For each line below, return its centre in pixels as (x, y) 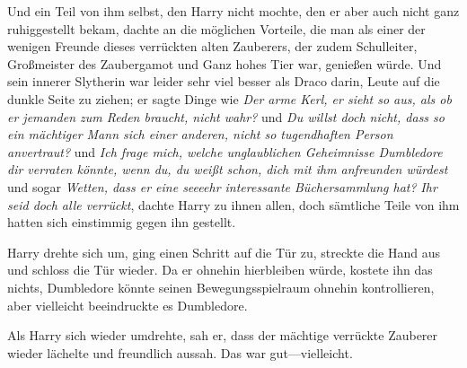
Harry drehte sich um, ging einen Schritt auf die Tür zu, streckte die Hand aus (224, 252)
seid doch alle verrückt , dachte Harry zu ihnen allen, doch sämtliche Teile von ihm (233, 204)
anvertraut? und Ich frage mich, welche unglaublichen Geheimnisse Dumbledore (225, 151)
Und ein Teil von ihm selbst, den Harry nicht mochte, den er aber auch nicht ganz (233, 11)
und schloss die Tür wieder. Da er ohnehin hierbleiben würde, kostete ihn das (220, 270)
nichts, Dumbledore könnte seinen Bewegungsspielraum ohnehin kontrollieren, (221, 287)
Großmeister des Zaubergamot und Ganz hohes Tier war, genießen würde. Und (225, 63)
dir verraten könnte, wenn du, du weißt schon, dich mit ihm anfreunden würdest (228, 169)
